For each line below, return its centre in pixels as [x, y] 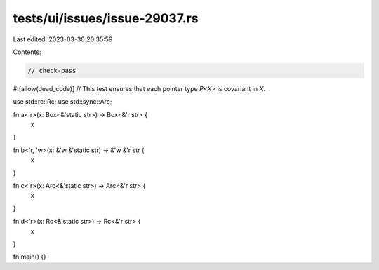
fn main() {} [30, 257]
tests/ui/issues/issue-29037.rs [106, 18]
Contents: [27, 52]
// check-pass [52, 70]
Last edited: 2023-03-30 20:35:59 [63, 39]
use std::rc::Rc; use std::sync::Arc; [62, 102]
